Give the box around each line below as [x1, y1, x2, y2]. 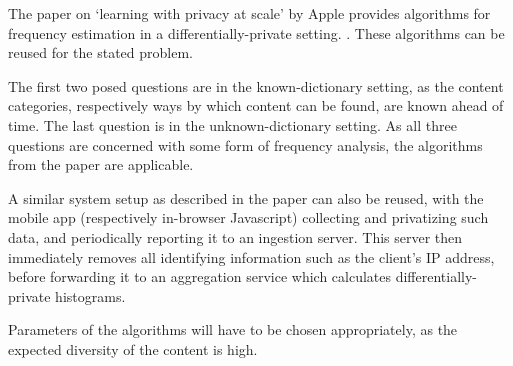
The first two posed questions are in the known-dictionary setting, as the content [8, 75, 504, 96]
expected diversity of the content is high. [8, 338, 258, 359]
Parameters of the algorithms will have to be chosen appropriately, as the [8, 319, 458, 340]
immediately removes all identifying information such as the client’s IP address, [8, 246, 495, 267]
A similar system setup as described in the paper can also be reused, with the [8, 187, 484, 208]
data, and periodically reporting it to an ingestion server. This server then [8, 226, 463, 247]
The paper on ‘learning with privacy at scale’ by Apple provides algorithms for [8, 3, 491, 23]
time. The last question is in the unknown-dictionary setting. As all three [8, 114, 457, 135]
